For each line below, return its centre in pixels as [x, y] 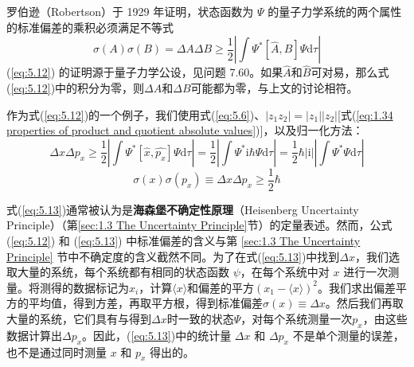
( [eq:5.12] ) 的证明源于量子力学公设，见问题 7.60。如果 [145, 72]
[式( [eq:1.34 [365, 114]
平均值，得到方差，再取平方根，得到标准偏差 [145, 303]
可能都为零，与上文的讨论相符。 [274, 88]
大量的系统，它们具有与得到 [79, 318]
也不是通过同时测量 [57, 351]
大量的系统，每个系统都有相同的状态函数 [123, 272]
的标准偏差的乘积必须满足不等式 [90, 27]
